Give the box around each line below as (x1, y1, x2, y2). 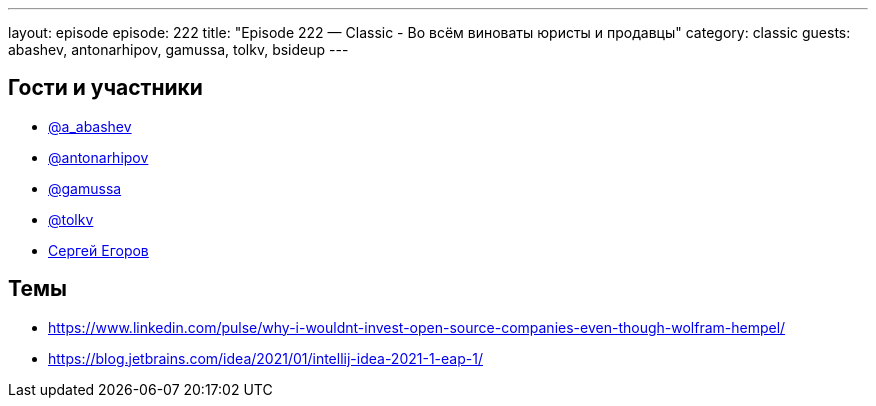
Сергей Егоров (48, 241, 149, 259)
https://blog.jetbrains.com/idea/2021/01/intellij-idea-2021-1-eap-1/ (48, 349, 483, 367)
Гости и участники (8, 75, 203, 101)
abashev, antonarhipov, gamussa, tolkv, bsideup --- (8, 41, 349, 58)
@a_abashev (48, 117, 132, 135)
